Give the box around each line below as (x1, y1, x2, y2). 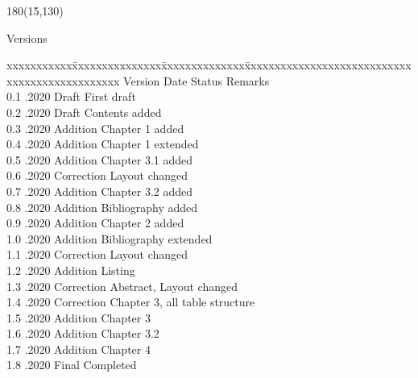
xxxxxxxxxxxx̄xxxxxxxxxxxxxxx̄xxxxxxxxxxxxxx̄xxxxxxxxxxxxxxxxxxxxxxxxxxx (6, 56, 412, 73)
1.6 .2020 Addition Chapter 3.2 (6, 325, 159, 342)
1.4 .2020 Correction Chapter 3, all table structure (6, 293, 255, 310)
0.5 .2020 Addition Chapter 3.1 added (6, 151, 193, 168)
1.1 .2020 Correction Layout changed (6, 246, 188, 263)
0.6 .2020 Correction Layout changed (6, 167, 188, 184)
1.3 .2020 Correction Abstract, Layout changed (6, 277, 238, 294)
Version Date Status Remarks (123, 72, 270, 89)
